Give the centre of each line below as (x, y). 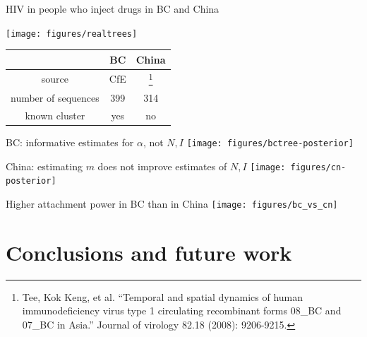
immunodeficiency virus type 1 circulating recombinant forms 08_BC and (182, 311)
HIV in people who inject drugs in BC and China (113, 8)
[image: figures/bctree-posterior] (270, 144)
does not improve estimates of (162, 166)
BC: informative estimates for (70, 142)
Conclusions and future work (149, 252)
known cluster (55, 115)
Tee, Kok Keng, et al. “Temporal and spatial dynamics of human (163, 296)
